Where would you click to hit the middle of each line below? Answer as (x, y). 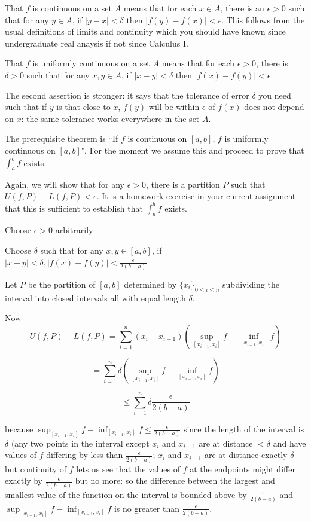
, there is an (242, 8)
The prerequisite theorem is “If (62, 138)
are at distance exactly (246, 455)
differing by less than (85, 455)
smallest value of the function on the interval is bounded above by (126, 494)
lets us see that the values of (128, 468)
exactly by (24, 480)
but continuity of (36, 468)
